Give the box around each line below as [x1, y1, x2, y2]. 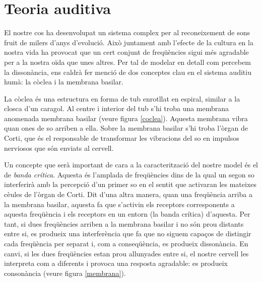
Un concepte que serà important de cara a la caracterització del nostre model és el [4, 159, 258, 170]
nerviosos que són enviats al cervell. [4, 142, 114, 153]
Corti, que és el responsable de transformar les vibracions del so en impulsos [4, 133, 239, 143]
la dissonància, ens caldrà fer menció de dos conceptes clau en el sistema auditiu [4, 66, 251, 77]
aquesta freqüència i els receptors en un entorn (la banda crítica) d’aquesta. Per [4, 209, 250, 219]
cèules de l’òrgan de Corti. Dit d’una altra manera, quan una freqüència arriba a [4, 189, 252, 200]
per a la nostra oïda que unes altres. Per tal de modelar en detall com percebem [4, 56, 251, 67]
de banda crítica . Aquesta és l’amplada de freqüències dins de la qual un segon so [4, 169, 254, 179]
